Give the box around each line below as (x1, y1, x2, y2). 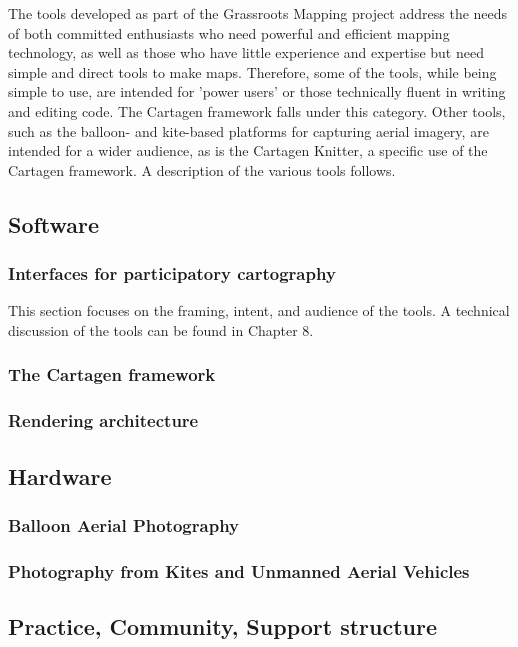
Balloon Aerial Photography (8, 512, 239, 537)
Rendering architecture (8, 408, 199, 433)
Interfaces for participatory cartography (8, 261, 336, 286)
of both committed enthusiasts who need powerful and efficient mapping (8, 22, 450, 43)
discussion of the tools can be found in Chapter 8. (8, 319, 314, 340)
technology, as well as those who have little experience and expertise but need (8, 42, 484, 63)
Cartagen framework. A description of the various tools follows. (8, 159, 396, 180)
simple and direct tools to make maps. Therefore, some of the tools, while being (8, 61, 497, 82)
